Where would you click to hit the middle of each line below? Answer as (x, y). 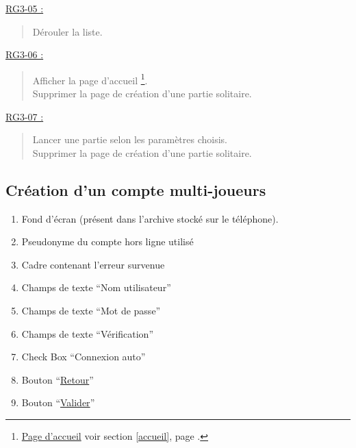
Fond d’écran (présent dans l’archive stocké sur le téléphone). (150, 218)
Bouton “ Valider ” (58, 402)
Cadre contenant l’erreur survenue (93, 264)
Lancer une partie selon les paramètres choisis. (130, 139)
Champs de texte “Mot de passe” (91, 310)
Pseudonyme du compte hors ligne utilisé (107, 241)
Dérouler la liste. (67, 31)
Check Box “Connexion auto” (84, 357)
